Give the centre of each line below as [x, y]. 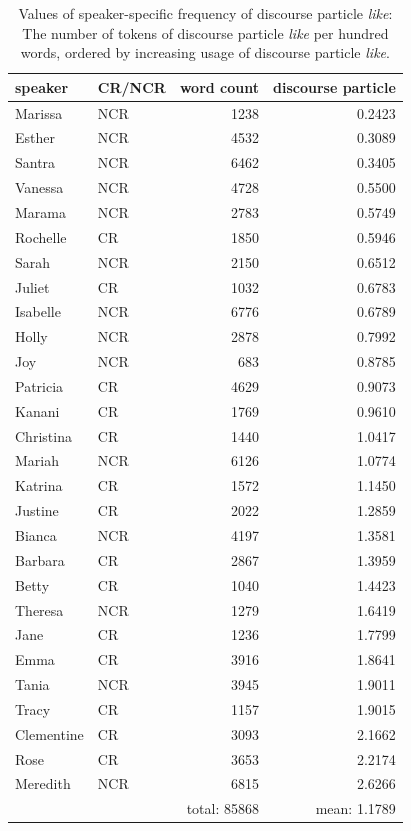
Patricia [39, 385]
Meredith [43, 783]
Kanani [37, 410]
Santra [35, 162]
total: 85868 [223, 808]
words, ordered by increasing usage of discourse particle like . [205, 52]
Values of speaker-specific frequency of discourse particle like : [205, 13]
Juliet [32, 286]
